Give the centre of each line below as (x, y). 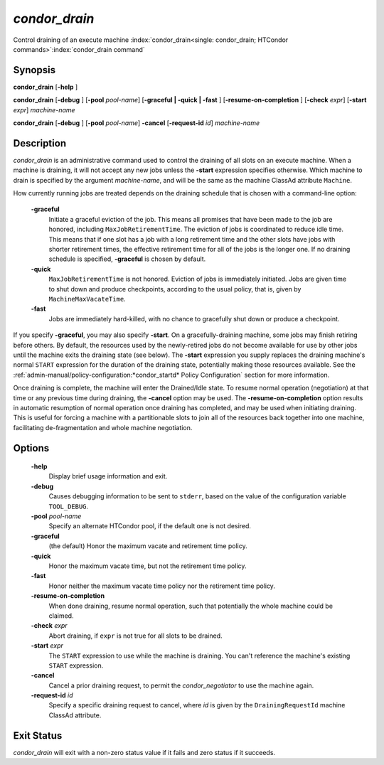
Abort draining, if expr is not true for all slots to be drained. (136, 636)
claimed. (61, 616)
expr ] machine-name (44, 109)
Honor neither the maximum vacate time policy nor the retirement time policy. (162, 586)
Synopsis (34, 70)
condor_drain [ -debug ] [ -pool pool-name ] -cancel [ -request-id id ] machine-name (137, 123)
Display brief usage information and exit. (108, 476)
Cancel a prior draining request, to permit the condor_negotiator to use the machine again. (181, 685)
